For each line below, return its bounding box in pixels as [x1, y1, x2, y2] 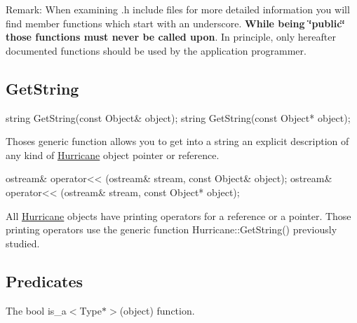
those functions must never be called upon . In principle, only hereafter [6, 29, 336, 44]
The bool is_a [6, 303, 67, 317]
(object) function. [119, 303, 195, 317]
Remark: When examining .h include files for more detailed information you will [6, 2, 350, 16]
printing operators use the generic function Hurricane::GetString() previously [6, 222, 337, 237]
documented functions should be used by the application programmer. [6, 43, 307, 57]
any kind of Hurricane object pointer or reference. [6, 147, 220, 162]
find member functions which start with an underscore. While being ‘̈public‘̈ [6, 15, 345, 30]
